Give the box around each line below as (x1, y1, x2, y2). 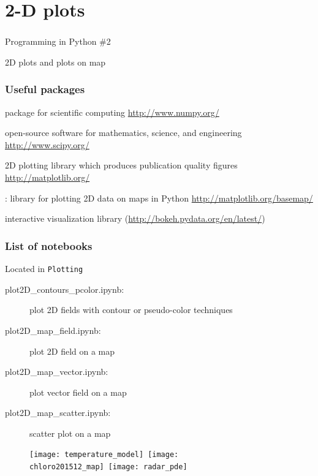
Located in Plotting (5, 262, 83, 275)
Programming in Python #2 (5, 35, 111, 48)
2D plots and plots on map (5, 55, 106, 68)
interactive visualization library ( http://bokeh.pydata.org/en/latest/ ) (5, 212, 265, 225)
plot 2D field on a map (29, 344, 115, 357)
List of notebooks (5, 238, 93, 253)
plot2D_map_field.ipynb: (5, 323, 101, 336)
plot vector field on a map (29, 385, 127, 398)
